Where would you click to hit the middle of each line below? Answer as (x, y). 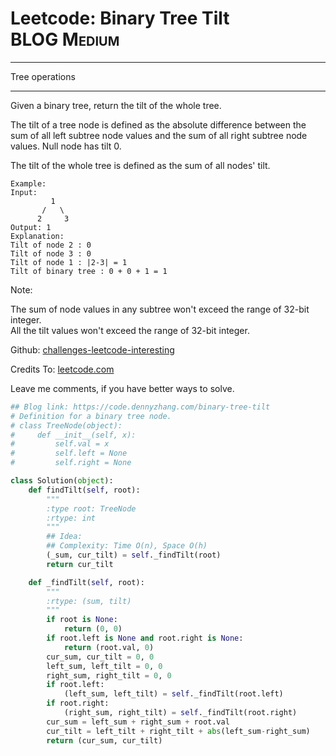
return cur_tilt (80, 564)
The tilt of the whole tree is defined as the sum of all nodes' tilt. (140, 165)
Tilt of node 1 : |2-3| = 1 (69, 262)
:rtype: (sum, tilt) (89, 601)
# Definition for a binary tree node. (91, 416)
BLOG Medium (65, 39)
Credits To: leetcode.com (62, 369)
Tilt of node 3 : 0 (51, 253)
